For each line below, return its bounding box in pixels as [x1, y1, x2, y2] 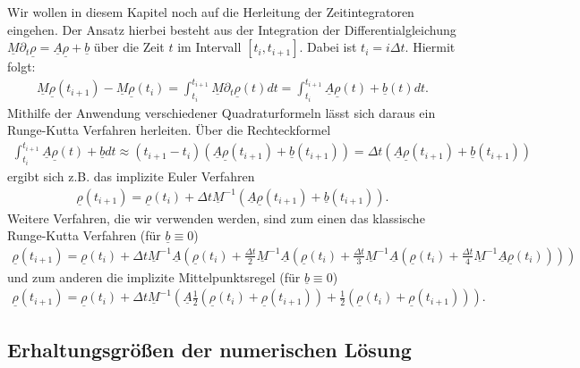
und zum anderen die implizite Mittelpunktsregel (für [7, 267, 301, 286]
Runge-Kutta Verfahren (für [7, 226, 161, 245]
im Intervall [177, 38, 242, 56]
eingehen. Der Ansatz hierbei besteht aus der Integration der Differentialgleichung [7, 20, 456, 38]
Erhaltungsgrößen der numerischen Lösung [7, 335, 412, 363]
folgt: [7, 57, 36, 76]
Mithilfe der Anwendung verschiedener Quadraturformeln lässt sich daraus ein [7, 103, 436, 121]
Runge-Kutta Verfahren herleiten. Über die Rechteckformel [7, 121, 331, 139]
